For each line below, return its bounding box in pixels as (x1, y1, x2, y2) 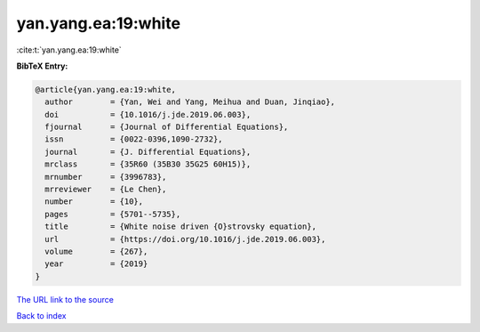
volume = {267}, (44, 247, 148, 256)
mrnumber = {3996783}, (44, 172, 167, 182)
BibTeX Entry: (16, 61, 68, 71)
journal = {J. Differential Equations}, (44, 147, 252, 157)
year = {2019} (44, 259, 148, 269)
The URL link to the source (16, 294, 115, 304)
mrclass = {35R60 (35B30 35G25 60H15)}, (44, 159, 252, 169)
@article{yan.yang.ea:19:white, (35, 85, 177, 94)
